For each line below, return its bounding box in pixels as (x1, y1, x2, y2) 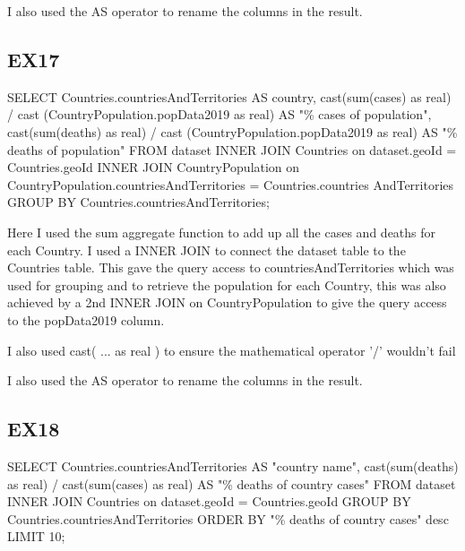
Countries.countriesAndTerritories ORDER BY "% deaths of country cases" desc (7, 509, 449, 528)
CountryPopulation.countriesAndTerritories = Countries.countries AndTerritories (7, 175, 454, 194)
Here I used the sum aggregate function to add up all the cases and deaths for (7, 222, 436, 241)
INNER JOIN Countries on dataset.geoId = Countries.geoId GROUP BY (7, 492, 411, 511)
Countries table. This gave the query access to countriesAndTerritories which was (7, 258, 454, 277)
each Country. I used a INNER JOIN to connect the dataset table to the (7, 240, 406, 259)
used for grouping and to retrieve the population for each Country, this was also (7, 275, 446, 294)
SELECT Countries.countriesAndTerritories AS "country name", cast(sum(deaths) (7, 456, 459, 475)
